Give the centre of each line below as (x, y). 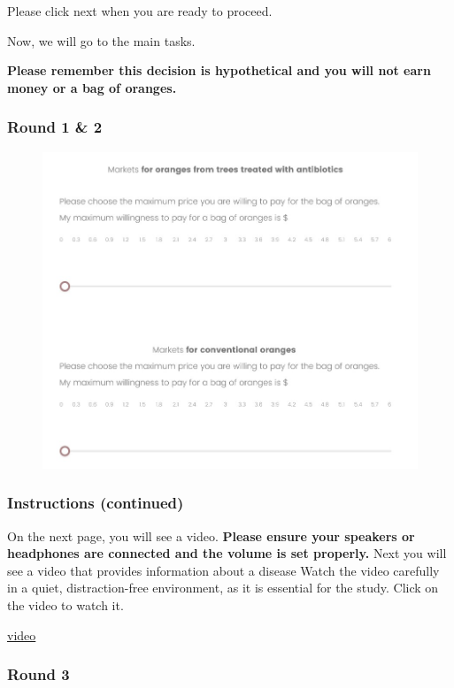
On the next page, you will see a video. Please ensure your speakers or (211, 535)
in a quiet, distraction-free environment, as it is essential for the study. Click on (223, 588)
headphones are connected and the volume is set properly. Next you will (227, 553)
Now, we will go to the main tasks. (101, 40)
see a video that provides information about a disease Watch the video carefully (223, 570)
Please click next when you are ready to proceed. (140, 11)
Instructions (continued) (96, 503)
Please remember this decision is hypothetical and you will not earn (219, 70)
